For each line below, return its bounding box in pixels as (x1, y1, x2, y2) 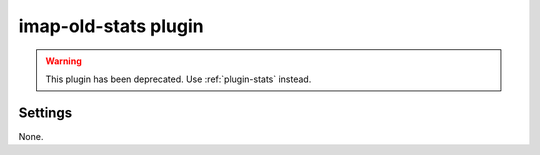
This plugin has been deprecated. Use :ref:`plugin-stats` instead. (45, 73, 312, 85)
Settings (18, 104, 73, 121)
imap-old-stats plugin (18, 15, 204, 37)
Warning (45, 55, 82, 67)
